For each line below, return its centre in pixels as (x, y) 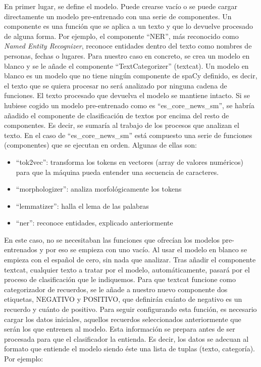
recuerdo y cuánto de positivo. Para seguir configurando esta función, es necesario (130, 309)
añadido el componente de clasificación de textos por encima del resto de (117, 115)
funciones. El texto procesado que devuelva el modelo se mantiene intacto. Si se (127, 95)
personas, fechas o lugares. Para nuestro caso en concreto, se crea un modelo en (127, 55)
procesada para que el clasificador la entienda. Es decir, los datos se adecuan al (126, 338)
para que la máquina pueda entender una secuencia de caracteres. (117, 172)
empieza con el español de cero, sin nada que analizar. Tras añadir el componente (130, 260)
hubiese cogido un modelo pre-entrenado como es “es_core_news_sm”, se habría (129, 105)
